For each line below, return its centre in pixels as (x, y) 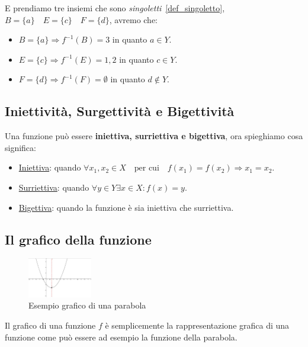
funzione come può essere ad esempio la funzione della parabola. (121, 337)
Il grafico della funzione (78, 239)
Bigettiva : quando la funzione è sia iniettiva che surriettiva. (126, 207)
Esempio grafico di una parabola (87, 305)
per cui (147, 168)
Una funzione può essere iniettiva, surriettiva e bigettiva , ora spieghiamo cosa (154, 136)
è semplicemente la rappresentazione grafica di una (197, 325)
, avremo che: (134, 19)
